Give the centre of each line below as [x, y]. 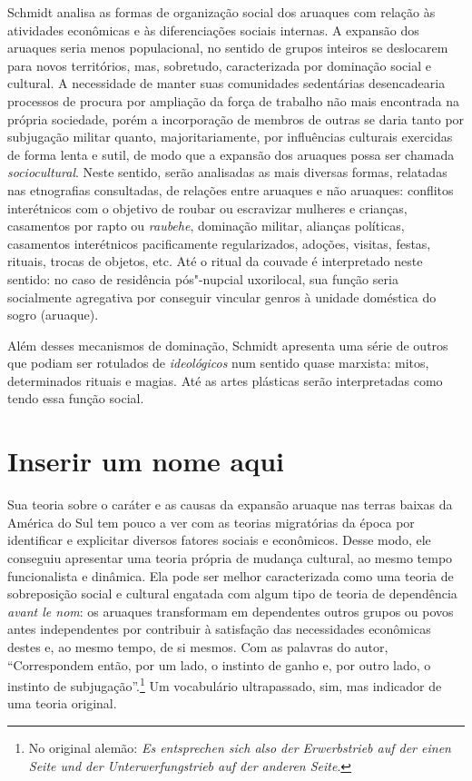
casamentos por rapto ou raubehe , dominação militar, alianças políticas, [206, 226]
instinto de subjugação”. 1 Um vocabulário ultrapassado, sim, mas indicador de [225, 684]
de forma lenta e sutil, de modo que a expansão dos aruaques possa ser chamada [231, 154]
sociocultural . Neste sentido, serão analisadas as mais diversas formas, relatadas [227, 172]
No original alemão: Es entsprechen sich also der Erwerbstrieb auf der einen [240, 747]
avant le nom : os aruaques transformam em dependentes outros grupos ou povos [231, 611]
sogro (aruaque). [53, 315]
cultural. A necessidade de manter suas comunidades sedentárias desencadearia [226, 83]
